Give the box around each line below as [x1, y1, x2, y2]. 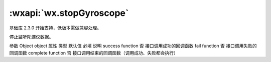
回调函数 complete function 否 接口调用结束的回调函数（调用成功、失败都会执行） [9, 50, 178, 56]
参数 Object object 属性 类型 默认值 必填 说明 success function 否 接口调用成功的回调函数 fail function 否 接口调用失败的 [9, 43, 257, 49]
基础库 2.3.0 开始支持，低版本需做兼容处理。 [9, 25, 101, 31]
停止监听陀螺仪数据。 [9, 34, 54, 40]
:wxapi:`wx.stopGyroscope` [9, 7, 129, 18]
